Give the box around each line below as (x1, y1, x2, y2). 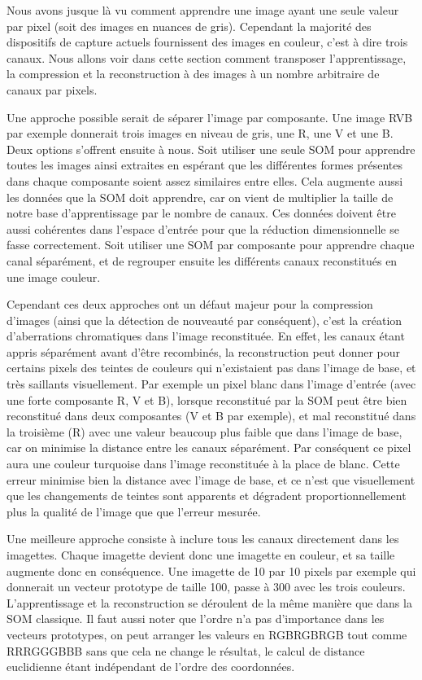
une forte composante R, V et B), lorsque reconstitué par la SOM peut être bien (7, 391, 407, 408)
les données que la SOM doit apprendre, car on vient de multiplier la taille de (7, 188, 394, 205)
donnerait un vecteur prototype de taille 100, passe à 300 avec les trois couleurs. (7, 578, 406, 595)
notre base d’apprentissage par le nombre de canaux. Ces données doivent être (7, 204, 396, 222)
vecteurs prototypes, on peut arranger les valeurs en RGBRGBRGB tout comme (7, 625, 407, 643)
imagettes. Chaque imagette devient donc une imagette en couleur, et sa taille (7, 546, 395, 563)
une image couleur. (7, 268, 101, 285)
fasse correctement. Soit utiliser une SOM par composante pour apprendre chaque (7, 236, 415, 253)
